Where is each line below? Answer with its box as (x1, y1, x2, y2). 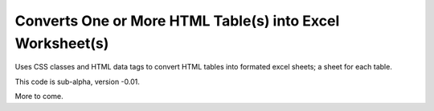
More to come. (14, 92, 63, 101)
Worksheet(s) (14, 34, 109, 52)
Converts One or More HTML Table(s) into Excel (14, 12, 340, 30)
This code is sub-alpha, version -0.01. (14, 77, 140, 86)
